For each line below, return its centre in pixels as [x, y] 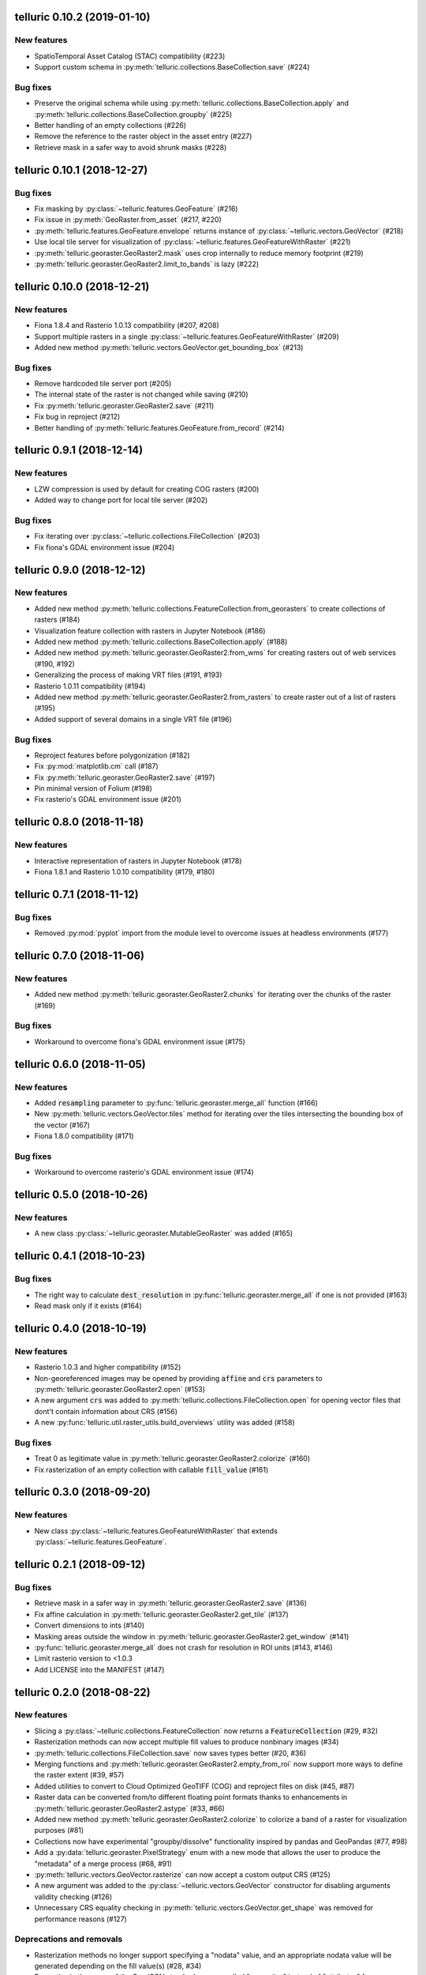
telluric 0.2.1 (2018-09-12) [80, 1565]
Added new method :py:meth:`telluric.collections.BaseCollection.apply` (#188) [161, 642]
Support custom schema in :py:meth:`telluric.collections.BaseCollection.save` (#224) [172, 67]
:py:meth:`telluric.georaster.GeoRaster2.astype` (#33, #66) [129, 1808]
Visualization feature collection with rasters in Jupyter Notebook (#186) [150, 630]
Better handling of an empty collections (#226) [110, 126]
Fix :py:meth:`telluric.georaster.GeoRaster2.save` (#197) [125, 777]
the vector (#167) [62, 1125]
